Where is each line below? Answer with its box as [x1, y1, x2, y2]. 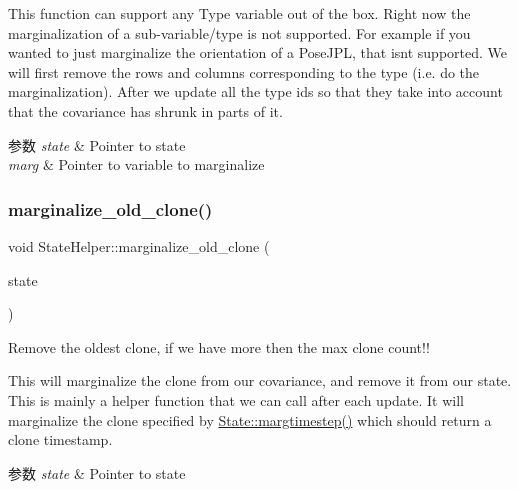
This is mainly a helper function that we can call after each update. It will [8, 389, 465, 410]
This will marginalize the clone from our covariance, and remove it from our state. [8, 370, 512, 391]
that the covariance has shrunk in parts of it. [8, 100, 283, 121]
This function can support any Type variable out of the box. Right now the [8, 3, 471, 23]
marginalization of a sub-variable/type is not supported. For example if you [8, 22, 471, 43]
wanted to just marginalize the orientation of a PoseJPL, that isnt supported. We [8, 42, 507, 63]
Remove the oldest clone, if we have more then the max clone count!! [8, 336, 430, 357]
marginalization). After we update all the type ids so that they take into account [8, 81, 503, 102]
